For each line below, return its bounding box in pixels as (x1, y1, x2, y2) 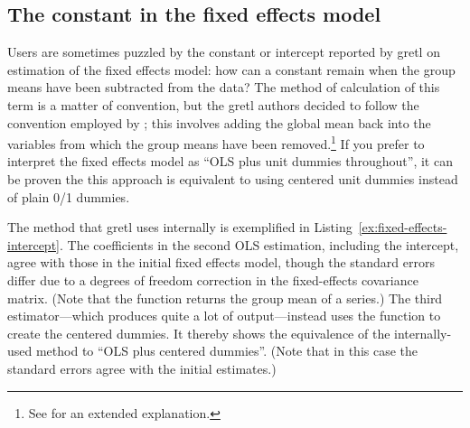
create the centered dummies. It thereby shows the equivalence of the (7, 323, 390, 342)
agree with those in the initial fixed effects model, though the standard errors (7, 253, 436, 272)
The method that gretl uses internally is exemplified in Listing (7, 218, 352, 237)
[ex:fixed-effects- (358, 218, 447, 237)
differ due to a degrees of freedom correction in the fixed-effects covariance (7, 270, 418, 289)
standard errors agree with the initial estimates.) (7, 358, 277, 377)
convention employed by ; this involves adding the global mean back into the (7, 113, 431, 132)
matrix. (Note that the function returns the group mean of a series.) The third (7, 288, 443, 307)
